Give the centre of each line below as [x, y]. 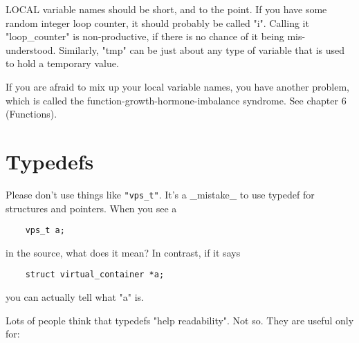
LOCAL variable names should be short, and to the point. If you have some [166, 9]
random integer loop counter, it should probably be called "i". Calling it [157, 22]
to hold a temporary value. [62, 63]
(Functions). [31, 114]
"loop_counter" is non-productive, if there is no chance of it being [145, 36]
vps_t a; [45, 231]
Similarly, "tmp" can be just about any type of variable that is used [202, 49]
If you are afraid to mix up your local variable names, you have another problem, [177, 86]
